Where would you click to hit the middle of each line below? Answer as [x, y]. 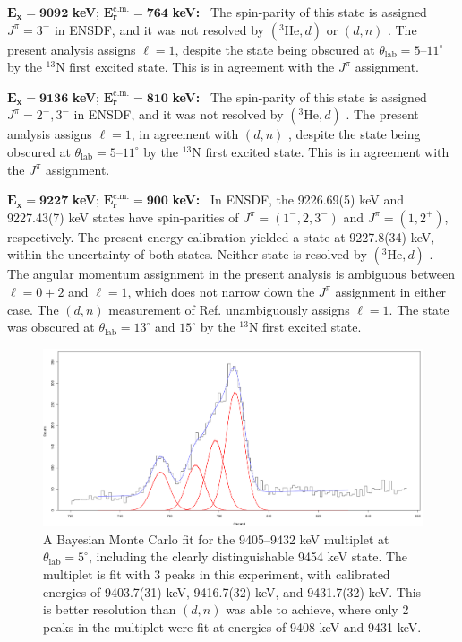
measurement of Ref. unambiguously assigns [229, 309]
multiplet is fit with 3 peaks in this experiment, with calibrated [217, 574]
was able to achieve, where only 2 [317, 609]
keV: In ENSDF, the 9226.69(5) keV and [288, 200]
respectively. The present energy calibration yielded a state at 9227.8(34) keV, [221, 236]
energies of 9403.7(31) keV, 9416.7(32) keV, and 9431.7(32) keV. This [232, 591]
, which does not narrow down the [221, 291]
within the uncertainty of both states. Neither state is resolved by [187, 254]
